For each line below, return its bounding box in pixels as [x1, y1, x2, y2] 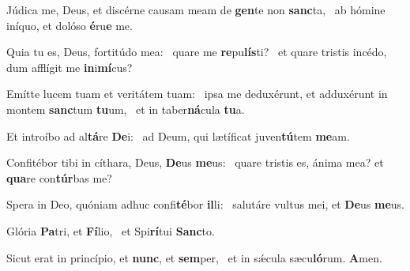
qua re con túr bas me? [6, 169, 112, 186]
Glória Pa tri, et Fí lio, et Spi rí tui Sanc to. [6, 222, 215, 239]
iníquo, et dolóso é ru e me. [6, 17, 133, 33]
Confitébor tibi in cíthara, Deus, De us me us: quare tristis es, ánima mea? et [6, 154, 384, 171]
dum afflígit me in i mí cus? [6, 58, 133, 75]
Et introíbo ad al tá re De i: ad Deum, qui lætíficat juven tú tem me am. [6, 127, 350, 144]
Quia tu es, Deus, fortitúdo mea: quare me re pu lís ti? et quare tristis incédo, [6, 43, 387, 60]
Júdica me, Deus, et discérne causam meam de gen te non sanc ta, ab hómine [6, 2, 386, 17]
